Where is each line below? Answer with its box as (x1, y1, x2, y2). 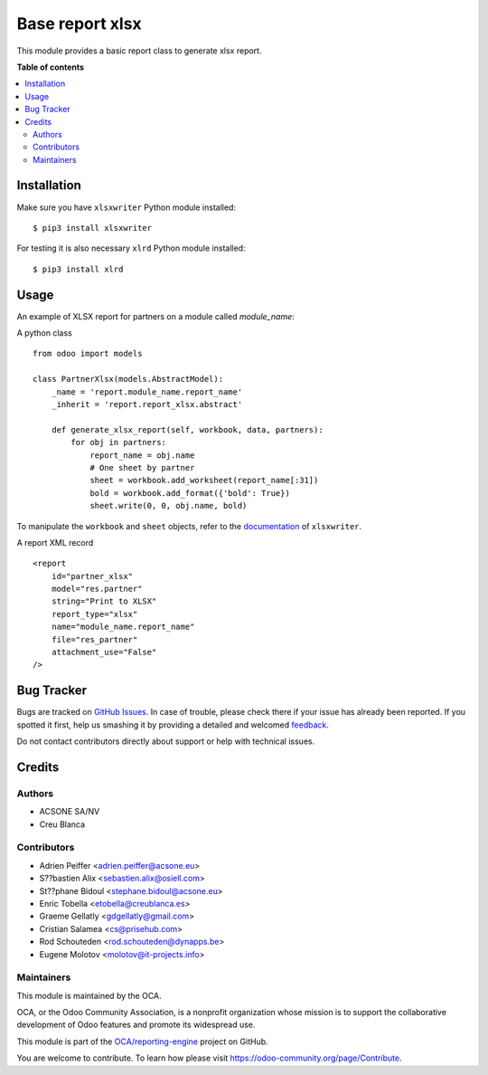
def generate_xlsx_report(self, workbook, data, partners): (51, 424, 324, 434)
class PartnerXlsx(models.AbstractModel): (33, 374, 224, 385)
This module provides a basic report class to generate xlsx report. (16, 45, 262, 56)
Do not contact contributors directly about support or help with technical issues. (16, 736, 315, 747)
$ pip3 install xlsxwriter (33, 223, 153, 233)
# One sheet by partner (89, 462, 195, 472)
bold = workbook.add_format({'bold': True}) (89, 488, 291, 498)
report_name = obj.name (89, 450, 195, 461)
